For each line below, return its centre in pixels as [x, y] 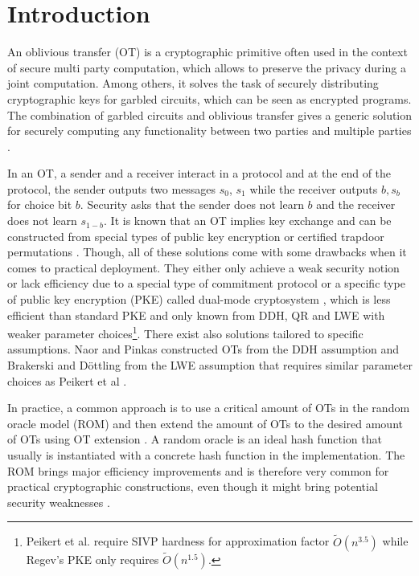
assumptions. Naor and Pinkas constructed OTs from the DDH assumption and [203, 349]
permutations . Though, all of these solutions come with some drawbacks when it [207, 252]
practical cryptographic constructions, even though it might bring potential [193, 486]
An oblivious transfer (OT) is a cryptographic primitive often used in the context [207, 52]
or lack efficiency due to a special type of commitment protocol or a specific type [206, 283]
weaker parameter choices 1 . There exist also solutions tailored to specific [185, 332]
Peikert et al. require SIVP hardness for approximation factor [178, 541]
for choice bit [40, 204]
